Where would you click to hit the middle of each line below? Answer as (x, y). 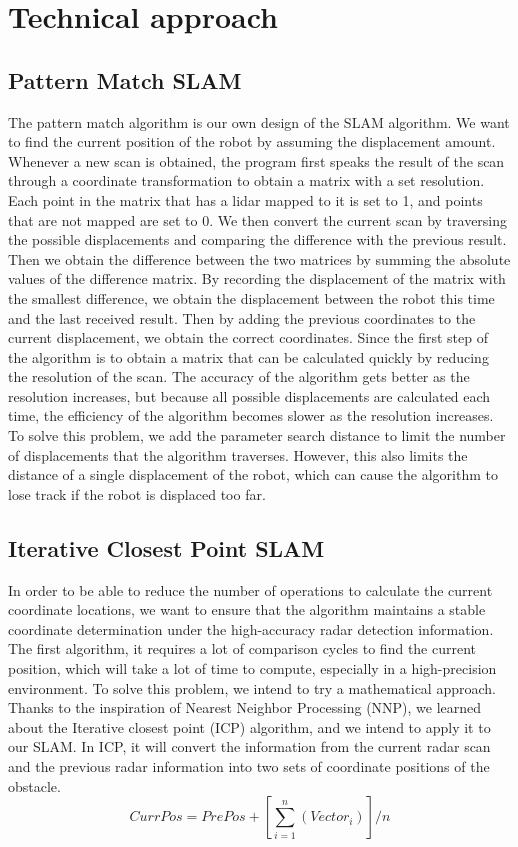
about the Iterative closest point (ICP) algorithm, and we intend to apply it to (249, 726)
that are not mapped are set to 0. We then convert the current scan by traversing (258, 219)
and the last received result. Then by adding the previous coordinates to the (242, 317)
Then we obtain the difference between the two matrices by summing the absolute (259, 258)
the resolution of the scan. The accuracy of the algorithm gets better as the (239, 376)
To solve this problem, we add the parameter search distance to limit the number (257, 435)
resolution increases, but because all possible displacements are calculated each (249, 395)
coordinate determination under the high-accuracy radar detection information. (251, 628)
